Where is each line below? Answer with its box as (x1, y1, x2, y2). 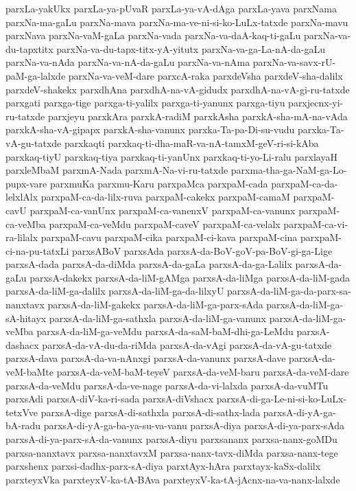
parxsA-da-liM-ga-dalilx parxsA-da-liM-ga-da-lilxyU (5, 284, 224, 298)
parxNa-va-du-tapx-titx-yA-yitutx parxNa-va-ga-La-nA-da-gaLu (56, 41, 326, 56)
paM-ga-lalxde (5, 68, 66, 82)
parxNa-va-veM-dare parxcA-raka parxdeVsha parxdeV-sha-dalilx (68, 68, 343, 82)
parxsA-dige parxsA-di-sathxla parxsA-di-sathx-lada (40, 404, 261, 419)
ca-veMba (5, 216, 46, 231)
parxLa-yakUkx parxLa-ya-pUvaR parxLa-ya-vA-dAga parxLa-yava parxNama (5, 1, 337, 15)
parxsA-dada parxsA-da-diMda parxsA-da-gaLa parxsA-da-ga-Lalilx (5, 257, 292, 271)
